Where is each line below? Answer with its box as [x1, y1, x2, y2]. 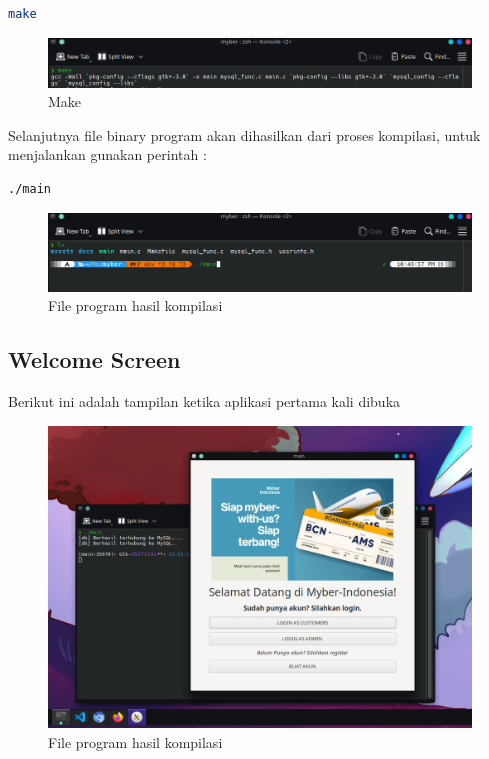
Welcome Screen [8, 344, 181, 375]
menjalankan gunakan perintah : [8, 144, 207, 165]
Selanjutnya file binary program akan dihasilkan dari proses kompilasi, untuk [8, 124, 481, 145]
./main [8, 182, 51, 197]
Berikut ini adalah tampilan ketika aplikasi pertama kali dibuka [8, 391, 401, 412]
